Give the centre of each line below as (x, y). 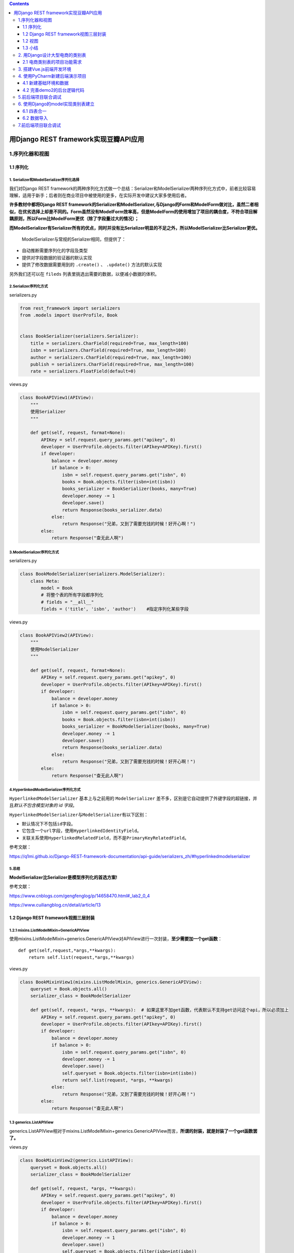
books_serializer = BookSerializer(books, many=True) (129, 489)
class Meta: (45, 581)
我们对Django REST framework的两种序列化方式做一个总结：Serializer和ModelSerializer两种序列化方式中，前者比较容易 (133, 188)
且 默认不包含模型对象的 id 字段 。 (43, 805)
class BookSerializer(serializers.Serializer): (79, 336)
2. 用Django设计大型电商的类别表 (52, 55)
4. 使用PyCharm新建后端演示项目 (52, 76)
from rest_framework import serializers (70, 308)
